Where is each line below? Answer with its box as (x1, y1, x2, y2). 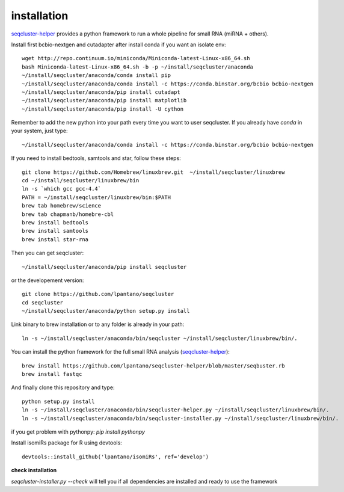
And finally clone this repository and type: (11, 384, 115, 391)
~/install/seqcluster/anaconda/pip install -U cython (22, 105, 183, 112)
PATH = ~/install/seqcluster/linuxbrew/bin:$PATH (22, 194, 171, 201)
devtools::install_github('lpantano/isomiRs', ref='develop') (22, 453, 209, 460)
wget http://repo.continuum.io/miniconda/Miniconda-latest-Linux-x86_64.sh (22, 55, 250, 62)
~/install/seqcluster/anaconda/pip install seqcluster (22, 263, 187, 270)
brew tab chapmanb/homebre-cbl (22, 211, 114, 218)
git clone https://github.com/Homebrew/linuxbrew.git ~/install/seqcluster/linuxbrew (22, 168, 285, 176)
